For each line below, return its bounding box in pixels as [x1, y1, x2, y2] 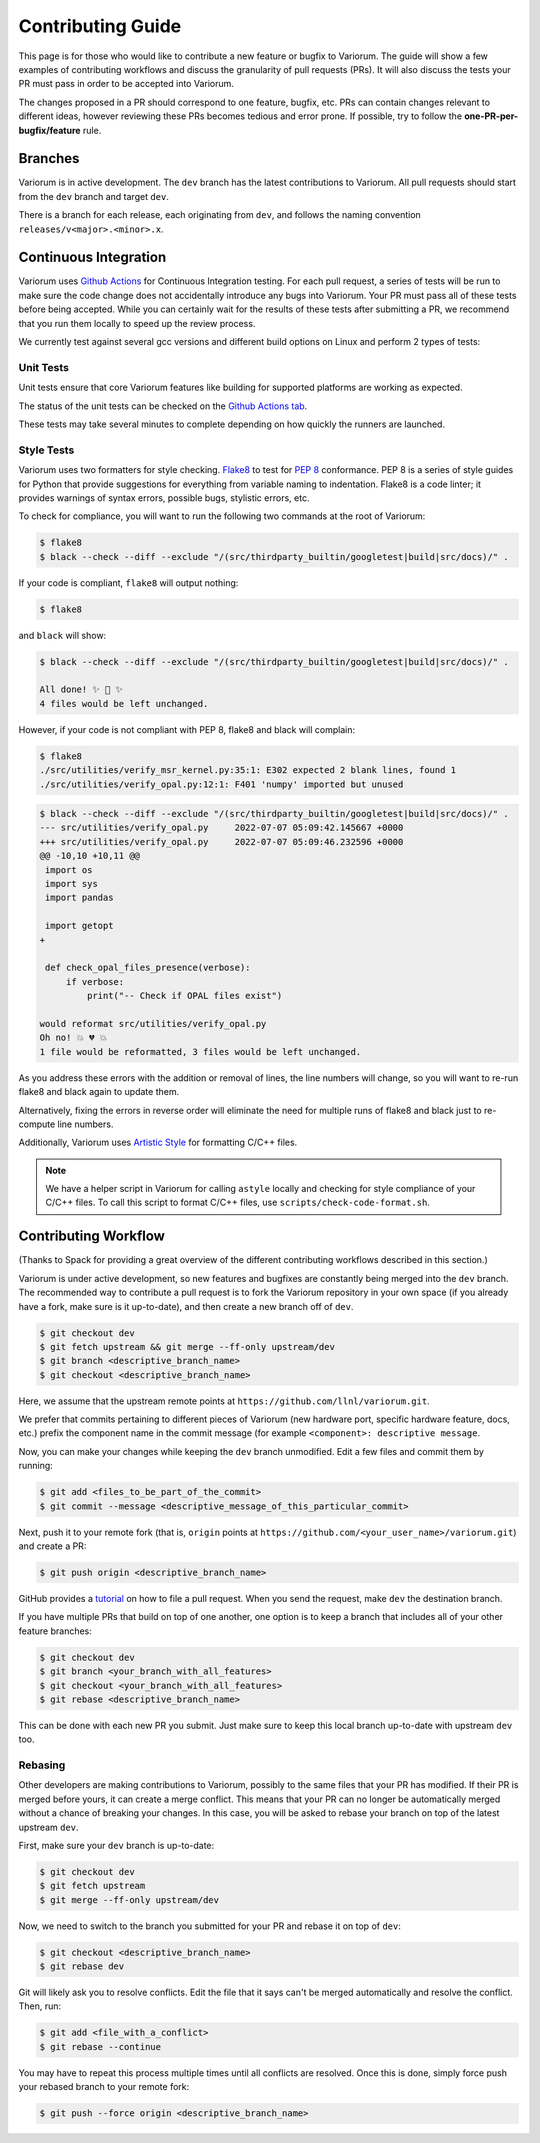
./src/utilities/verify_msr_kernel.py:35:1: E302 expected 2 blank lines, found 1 [39, 765, 457, 776]
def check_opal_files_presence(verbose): [45, 962, 251, 974]
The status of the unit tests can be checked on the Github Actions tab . [18, 400, 308, 412]
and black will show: [18, 629, 107, 641]
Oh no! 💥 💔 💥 [39, 1032, 108, 1044]
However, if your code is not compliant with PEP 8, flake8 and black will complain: [18, 723, 355, 735]
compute [18, 1118, 56, 1130]
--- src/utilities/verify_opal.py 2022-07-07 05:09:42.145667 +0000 [39, 822, 404, 834]
